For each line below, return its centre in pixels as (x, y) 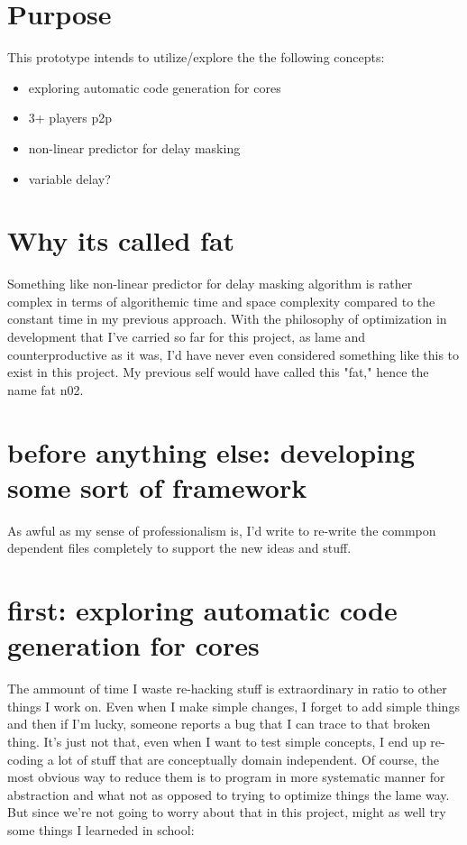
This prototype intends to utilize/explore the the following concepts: (196, 57)
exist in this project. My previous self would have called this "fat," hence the (218, 372)
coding (26, 759)
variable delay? (69, 178)
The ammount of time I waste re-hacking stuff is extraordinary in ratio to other (227, 689)
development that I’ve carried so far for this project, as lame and (187, 336)
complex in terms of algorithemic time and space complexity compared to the (221, 301)
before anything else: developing (211, 451)
